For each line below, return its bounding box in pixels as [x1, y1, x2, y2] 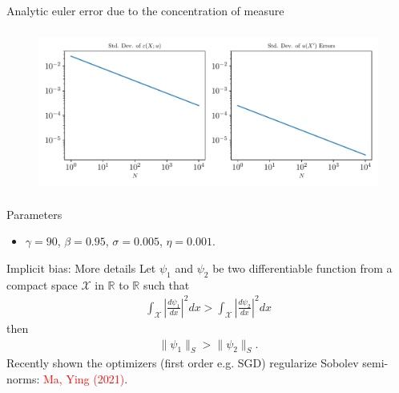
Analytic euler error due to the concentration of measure [6, 2, 284, 18]
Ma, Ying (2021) [43, 370, 125, 387]
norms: [6, 370, 40, 387]
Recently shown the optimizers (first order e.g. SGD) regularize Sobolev [6, 355, 359, 371]
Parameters [6, 205, 62, 222]
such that [143, 276, 190, 293]
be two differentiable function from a [212, 259, 393, 276]
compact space [6, 276, 78, 293]
